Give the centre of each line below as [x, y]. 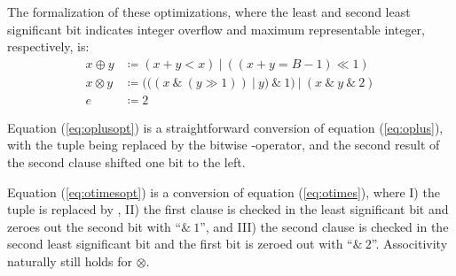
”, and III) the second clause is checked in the [324, 226]
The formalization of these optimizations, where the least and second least [209, 11]
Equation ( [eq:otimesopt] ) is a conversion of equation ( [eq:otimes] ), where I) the [224, 192]
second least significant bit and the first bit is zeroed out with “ [180, 244]
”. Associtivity [409, 244]
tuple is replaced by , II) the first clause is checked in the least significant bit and [228, 209]
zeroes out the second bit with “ [94, 226]
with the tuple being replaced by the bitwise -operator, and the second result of [224, 145]
